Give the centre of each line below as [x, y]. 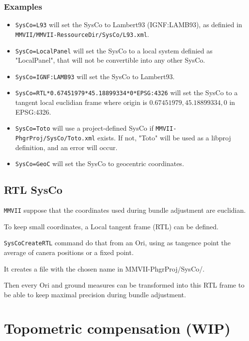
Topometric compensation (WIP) [117, 328]
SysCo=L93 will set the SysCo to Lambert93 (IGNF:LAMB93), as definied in [129, 25]
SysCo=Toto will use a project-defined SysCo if [84, 128]
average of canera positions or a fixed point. [69, 252]
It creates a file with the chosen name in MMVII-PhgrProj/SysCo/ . [104, 268]
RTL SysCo [33, 190]
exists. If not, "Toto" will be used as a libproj [164, 137]
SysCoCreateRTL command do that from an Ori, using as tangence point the [117, 243]
